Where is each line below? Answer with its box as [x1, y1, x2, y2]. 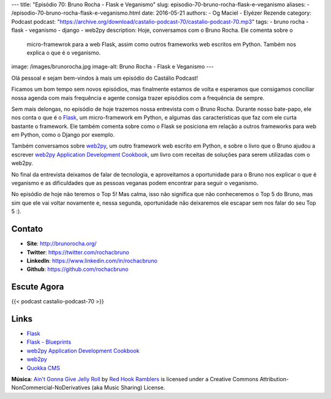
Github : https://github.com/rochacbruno [26, 265, 129, 273]
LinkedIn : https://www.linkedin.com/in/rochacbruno [26, 257, 158, 264]
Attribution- [259, 376, 289, 383]
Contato [11, 224, 43, 234]
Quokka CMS [26, 364, 61, 371]
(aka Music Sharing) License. [91, 384, 165, 392]
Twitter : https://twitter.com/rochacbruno [26, 248, 129, 256]
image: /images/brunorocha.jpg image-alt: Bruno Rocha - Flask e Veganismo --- [11, 63, 214, 70]
